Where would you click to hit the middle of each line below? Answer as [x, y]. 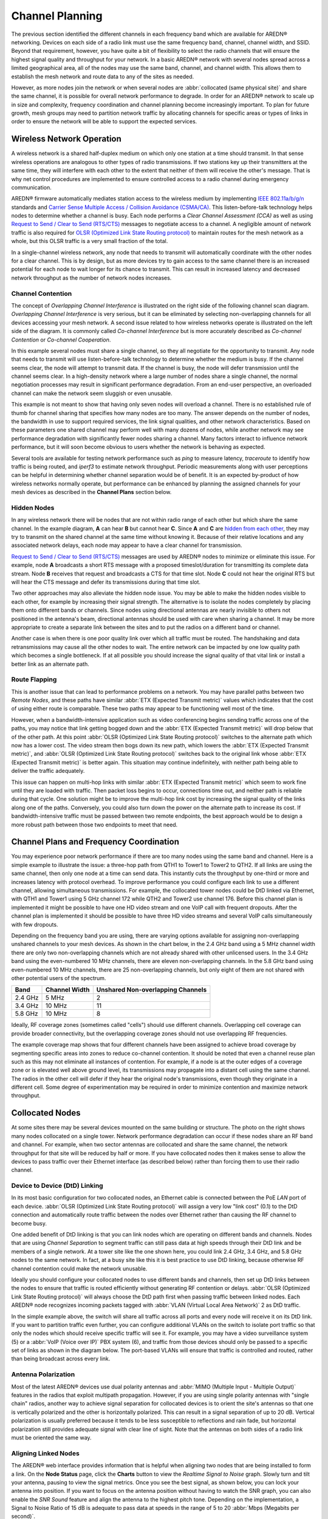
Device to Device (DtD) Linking [57, 1186]
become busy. [29, 1223]
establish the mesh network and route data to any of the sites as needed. [103, 77]
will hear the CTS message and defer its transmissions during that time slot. [106, 582]
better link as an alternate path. [50, 664]
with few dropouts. [35, 924]
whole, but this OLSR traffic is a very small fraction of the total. [90, 241]
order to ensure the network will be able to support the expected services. [104, 122]
